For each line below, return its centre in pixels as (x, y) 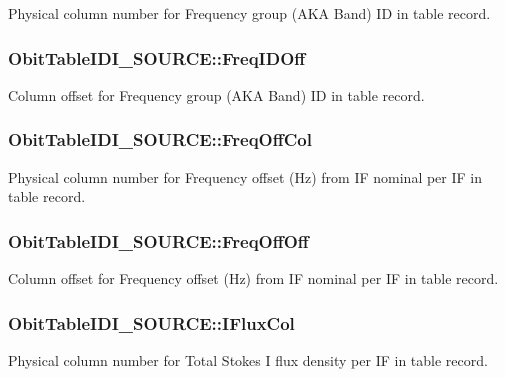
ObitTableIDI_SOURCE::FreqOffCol (160, 139)
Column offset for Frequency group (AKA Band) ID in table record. (216, 94)
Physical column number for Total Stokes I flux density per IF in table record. (248, 359)
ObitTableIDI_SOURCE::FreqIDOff (157, 57)
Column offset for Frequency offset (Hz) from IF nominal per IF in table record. (253, 278)
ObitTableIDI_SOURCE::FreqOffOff (158, 240)
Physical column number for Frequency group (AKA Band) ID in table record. (249, 13)
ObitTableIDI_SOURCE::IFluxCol (151, 322)
